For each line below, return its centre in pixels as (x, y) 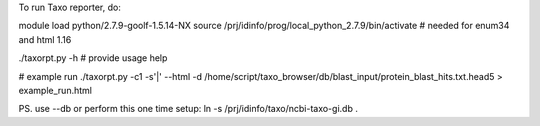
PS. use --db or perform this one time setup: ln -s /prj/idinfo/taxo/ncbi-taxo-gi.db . (188, 109)
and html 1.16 (45, 39)
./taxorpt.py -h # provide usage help (93, 58)
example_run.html (55, 90)
